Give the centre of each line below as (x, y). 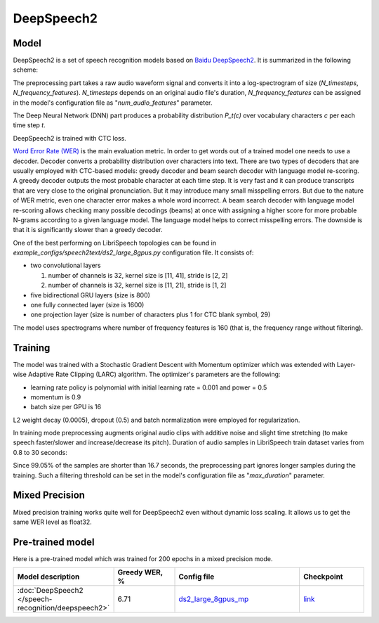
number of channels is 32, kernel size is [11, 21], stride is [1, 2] (137, 285)
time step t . (29, 125)
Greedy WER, (140, 572)
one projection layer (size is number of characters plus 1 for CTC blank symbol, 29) (151, 315)
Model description (48, 577)
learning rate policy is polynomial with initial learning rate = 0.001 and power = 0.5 (149, 387)
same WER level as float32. (53, 522)
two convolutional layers (66, 265)
